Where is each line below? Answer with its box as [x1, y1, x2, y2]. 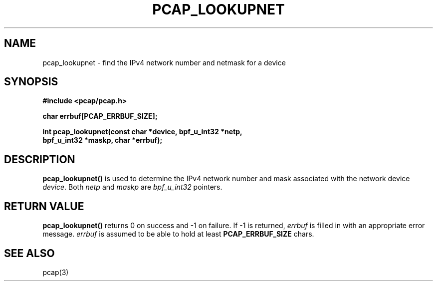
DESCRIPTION [4, 153, 75, 166]
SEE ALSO [4, 247, 55, 260]
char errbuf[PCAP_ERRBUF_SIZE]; [42, 112, 158, 121]
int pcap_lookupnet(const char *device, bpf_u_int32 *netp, [42, 127, 242, 136]
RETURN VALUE [4, 200, 84, 213]
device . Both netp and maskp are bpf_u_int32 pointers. [42, 183, 222, 192]
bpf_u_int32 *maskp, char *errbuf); [42, 136, 163, 145]
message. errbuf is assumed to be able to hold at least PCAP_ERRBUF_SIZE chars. [42, 230, 314, 239]
